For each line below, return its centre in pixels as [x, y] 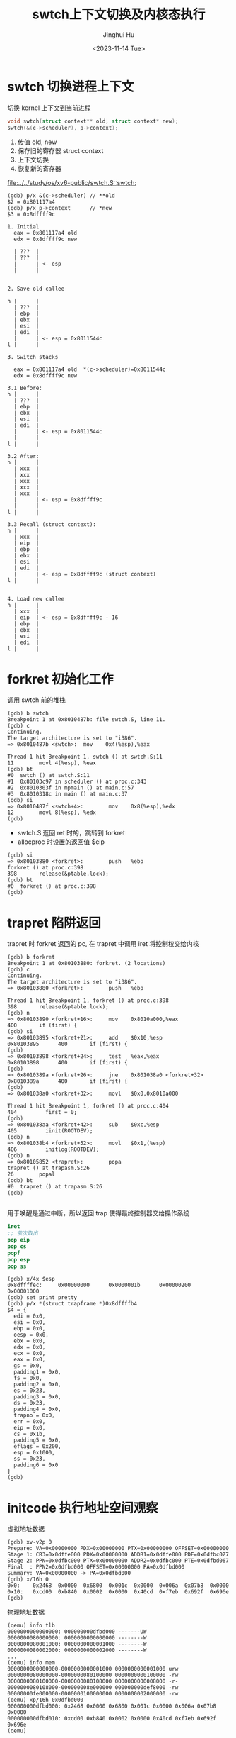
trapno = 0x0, [34, 1415]
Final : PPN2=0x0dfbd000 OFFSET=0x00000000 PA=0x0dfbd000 [96, 1567]
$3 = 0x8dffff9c [31, 215]
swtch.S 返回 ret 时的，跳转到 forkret [71, 833]
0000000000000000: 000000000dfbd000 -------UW [77, 1632]
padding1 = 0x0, [37, 1372]
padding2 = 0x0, [37, 1385]
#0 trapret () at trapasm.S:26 [55, 1187]
